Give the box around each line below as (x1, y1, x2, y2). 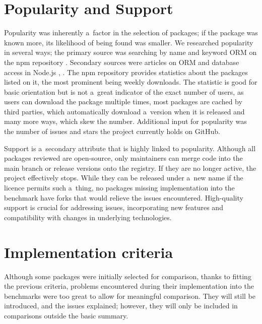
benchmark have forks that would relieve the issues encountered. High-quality (4, 192, 243, 203)
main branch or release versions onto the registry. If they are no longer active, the (4, 162, 256, 173)
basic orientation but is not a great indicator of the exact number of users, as (4, 86, 244, 97)
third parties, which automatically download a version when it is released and (4, 106, 245, 116)
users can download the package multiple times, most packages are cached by (4, 96, 242, 107)
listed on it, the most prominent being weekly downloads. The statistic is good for (4, 77, 257, 87)
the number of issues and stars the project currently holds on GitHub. (4, 126, 220, 137)
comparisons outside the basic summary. (4, 310, 128, 320)
